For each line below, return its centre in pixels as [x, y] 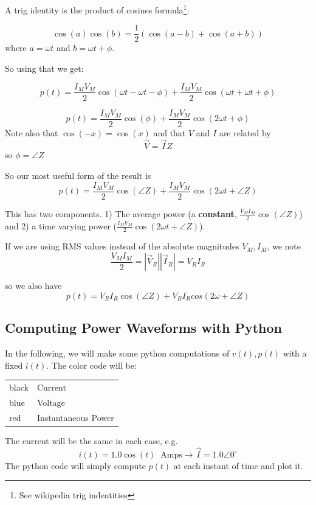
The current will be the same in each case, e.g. [91, 440]
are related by [245, 132]
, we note [284, 246]
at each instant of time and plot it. [238, 465]
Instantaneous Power [75, 417]
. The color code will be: [91, 365]
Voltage [51, 402]
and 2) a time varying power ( [61, 225]
